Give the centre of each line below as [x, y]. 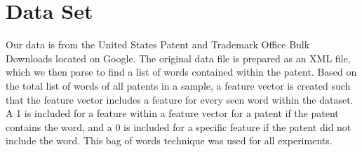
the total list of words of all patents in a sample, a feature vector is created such [178, 85]
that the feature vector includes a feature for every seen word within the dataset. [180, 99]
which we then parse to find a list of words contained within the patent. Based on [181, 72]
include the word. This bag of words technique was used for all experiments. [169, 140]
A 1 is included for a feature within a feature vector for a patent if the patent [172, 113]
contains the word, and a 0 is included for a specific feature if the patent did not [179, 126]
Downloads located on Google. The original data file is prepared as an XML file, [178, 58]
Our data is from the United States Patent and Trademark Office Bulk [158, 44]
